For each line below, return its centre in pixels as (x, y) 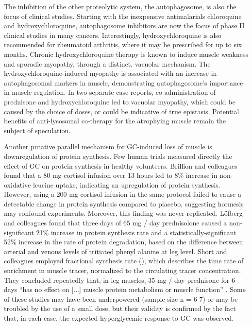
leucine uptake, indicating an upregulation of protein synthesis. (126, 184)
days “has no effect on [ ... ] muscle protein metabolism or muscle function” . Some (125, 289)
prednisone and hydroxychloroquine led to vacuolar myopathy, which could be (120, 101)
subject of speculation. (37, 130)
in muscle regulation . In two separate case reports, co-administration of (110, 92)
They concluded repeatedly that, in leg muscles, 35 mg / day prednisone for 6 (119, 280)
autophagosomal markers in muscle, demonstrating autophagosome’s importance (124, 82)
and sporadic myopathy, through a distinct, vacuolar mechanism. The (107, 63)
